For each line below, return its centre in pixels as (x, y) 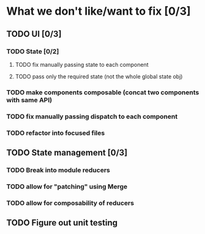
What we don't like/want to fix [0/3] (99, 11)
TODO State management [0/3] (67, 153)
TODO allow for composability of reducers (70, 203)
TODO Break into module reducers (58, 170)
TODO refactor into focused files (56, 133)
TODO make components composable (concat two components (103, 92)
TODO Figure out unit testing (62, 223)
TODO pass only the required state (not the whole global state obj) (99, 76)
